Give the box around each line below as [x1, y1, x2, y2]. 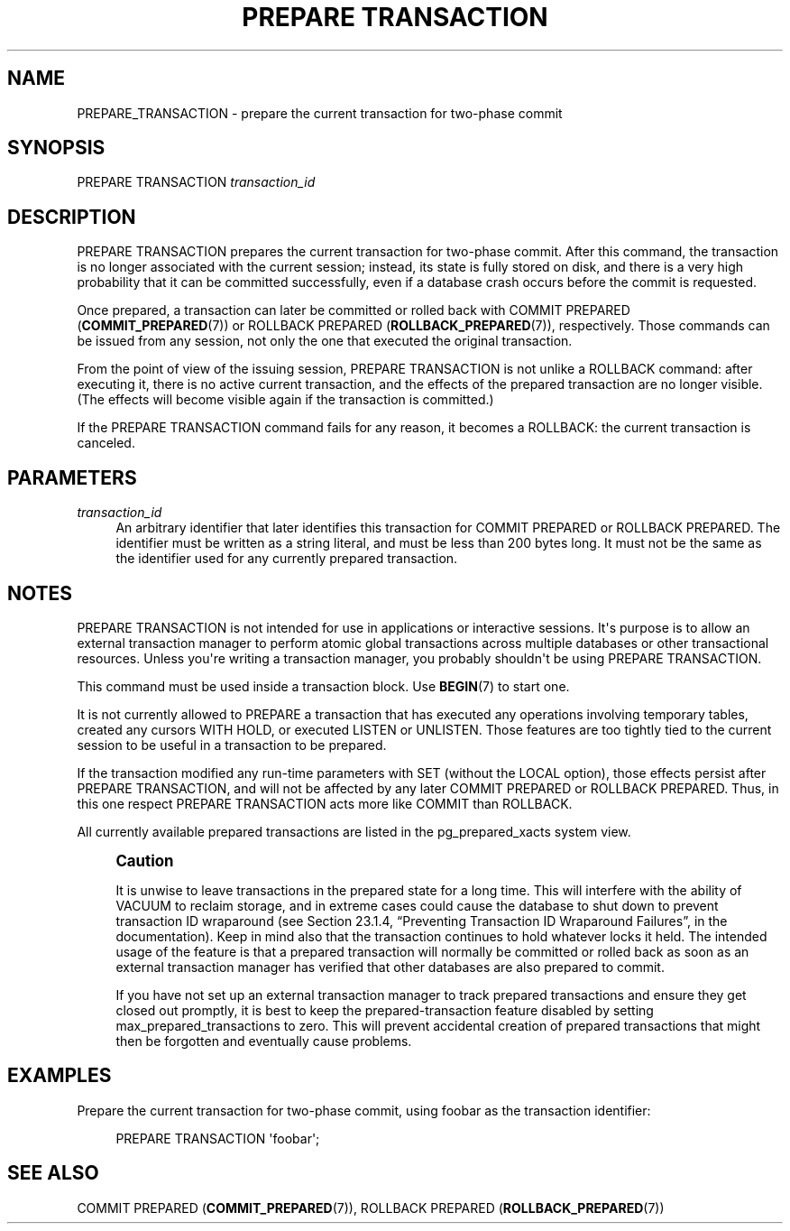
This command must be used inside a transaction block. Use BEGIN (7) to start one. [77, 678, 570, 694]
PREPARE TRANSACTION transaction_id [77, 174, 316, 190]
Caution [115, 851, 174, 870]
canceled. [77, 435, 135, 451]
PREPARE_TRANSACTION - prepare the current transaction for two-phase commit [77, 105, 563, 121]
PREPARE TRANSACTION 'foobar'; [115, 1130, 320, 1146]
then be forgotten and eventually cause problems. [115, 1032, 412, 1049]
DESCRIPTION [7, 205, 136, 228]
